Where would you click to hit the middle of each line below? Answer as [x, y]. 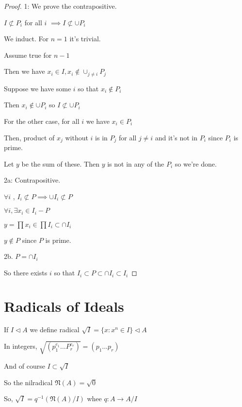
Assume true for [28, 55]
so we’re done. [196, 163]
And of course [24, 365]
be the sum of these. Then [60, 163]
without [77, 137]
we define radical [55, 329]
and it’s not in [176, 137]
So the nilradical [28, 382]
